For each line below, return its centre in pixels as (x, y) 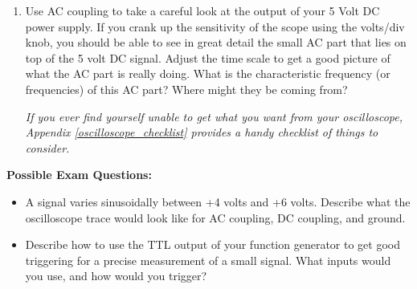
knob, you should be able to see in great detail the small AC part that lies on (216, 42)
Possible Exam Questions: (79, 175)
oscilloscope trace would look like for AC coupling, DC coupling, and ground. (215, 217)
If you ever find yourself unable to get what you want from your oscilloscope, (214, 116)
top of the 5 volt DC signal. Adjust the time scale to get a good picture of (208, 57)
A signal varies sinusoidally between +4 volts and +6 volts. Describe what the (218, 201)
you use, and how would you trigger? (116, 276)
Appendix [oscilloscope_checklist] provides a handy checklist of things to (202, 132)
